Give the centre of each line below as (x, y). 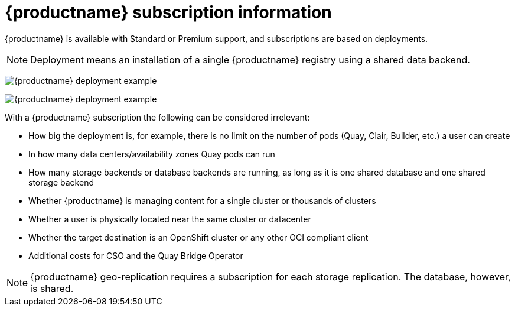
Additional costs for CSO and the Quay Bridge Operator (136, 255)
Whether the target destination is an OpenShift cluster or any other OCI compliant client (198, 237)
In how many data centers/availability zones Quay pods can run (152, 154)
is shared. (52, 288)
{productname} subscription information (168, 12)
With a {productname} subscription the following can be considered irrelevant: (157, 117)
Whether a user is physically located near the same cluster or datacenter (170, 219)
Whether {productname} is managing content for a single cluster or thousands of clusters (202, 200)
